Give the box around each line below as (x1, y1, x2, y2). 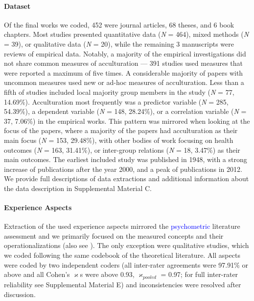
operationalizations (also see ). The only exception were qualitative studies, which (4, 240, 249, 250)
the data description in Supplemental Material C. (4, 183, 152, 193)
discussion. (4, 289, 36, 299)
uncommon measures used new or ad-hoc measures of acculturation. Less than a (4, 77, 244, 87)
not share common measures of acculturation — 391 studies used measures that (4, 58, 243, 68)
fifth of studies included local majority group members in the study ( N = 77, (4, 86, 234, 97)
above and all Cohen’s (4, 269, 70, 279)
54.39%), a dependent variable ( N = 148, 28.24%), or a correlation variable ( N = (4, 106, 247, 116)
